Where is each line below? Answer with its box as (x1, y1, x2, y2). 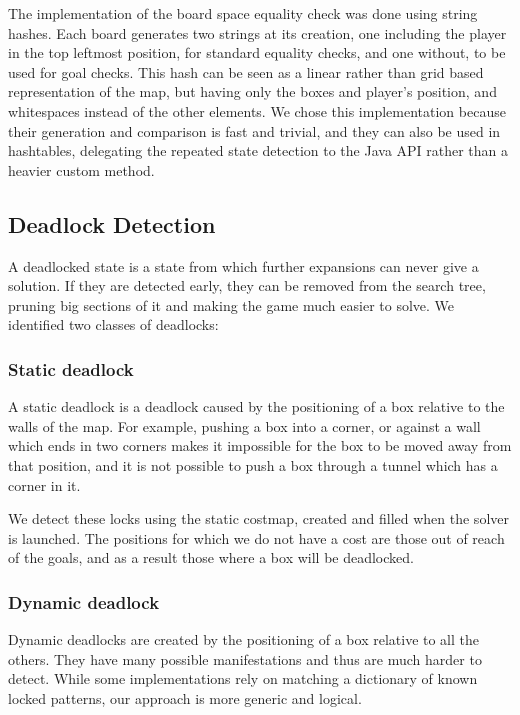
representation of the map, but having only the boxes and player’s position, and (8, 81, 497, 102)
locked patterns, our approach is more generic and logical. (8, 687, 362, 708)
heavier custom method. (8, 159, 155, 180)
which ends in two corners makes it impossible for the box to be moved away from (8, 435, 512, 456)
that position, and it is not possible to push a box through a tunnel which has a (8, 454, 498, 475)
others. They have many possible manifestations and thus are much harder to (8, 648, 482, 669)
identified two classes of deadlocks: (8, 314, 219, 335)
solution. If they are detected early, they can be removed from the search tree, (8, 275, 486, 296)
